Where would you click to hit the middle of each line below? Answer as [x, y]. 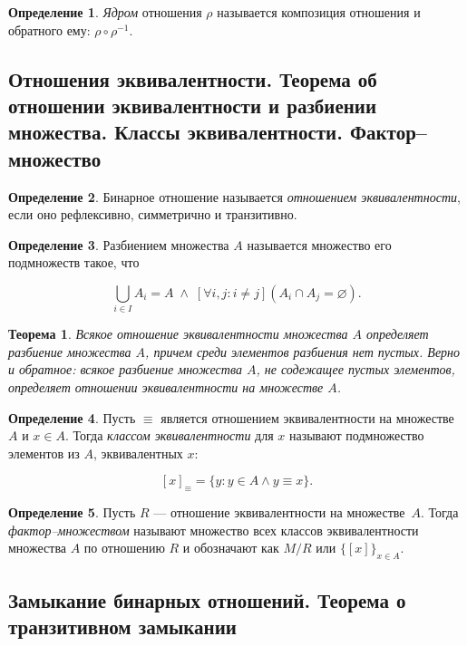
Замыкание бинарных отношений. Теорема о [207, 599]
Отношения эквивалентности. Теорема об [193, 78]
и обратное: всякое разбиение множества [125, 369]
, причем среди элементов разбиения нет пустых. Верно [303, 351]
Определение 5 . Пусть [72, 512]
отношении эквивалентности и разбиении [193, 105]
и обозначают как [231, 548]
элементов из [44, 453]
